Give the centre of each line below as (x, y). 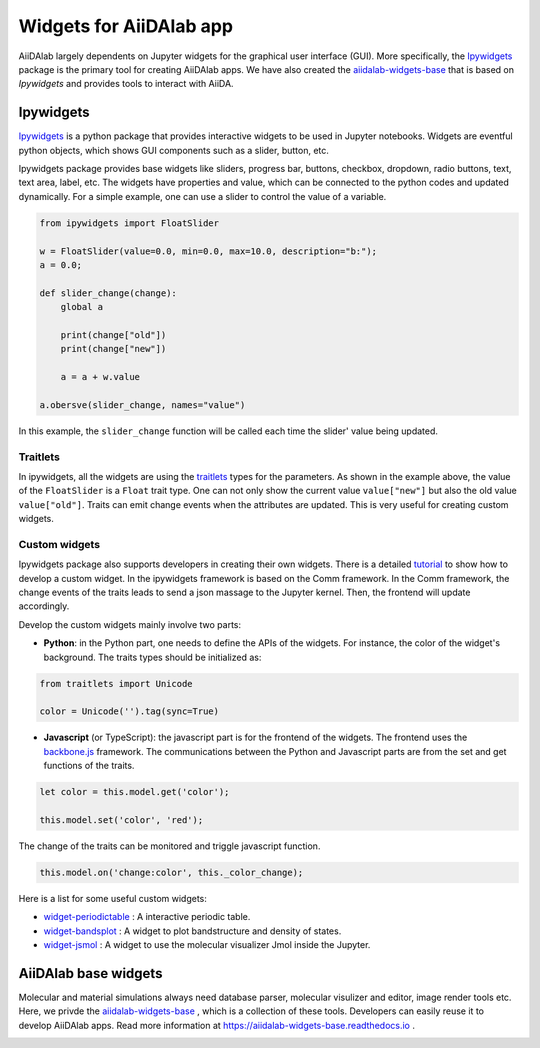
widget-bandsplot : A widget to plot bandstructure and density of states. (192, 931)
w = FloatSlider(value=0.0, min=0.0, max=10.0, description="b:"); (208, 251)
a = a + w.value (100, 377)
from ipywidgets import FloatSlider (129, 223)
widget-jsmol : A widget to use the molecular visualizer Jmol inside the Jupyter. (207, 945)
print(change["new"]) (113, 349)
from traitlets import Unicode (116, 683)
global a (82, 307)
